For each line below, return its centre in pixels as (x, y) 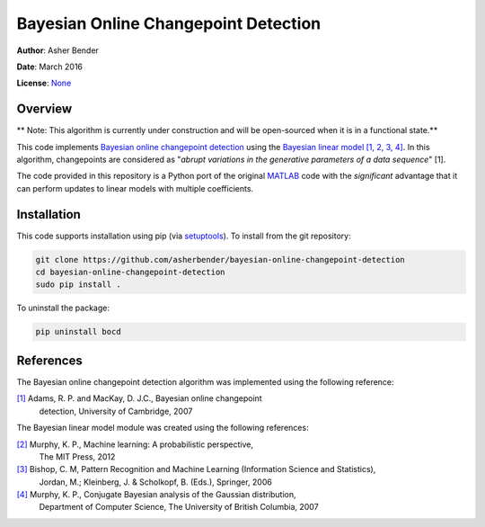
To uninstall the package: (63, 308)
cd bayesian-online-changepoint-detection (130, 272)
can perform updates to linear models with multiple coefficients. (135, 188)
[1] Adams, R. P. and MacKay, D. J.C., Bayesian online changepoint (139, 398)
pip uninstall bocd (78, 332)
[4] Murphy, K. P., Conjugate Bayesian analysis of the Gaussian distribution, (156, 495)
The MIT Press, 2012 (77, 456)
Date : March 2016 (50, 67)
